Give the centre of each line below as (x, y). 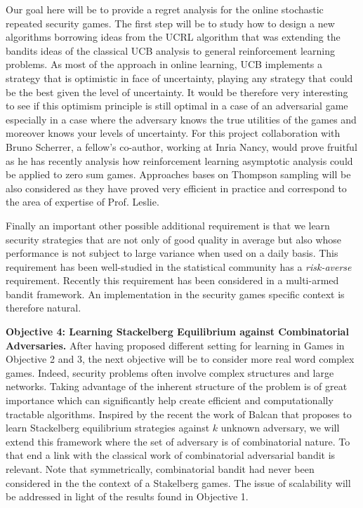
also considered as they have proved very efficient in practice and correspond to (176, 188)
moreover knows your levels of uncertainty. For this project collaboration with (173, 133)
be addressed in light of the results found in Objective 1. (127, 496)
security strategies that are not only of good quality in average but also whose (174, 239)
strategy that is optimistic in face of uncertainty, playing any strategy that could (179, 78)
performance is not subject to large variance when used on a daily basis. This (172, 253)
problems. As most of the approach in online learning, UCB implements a (164, 64)
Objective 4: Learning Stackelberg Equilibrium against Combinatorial (177, 332)
